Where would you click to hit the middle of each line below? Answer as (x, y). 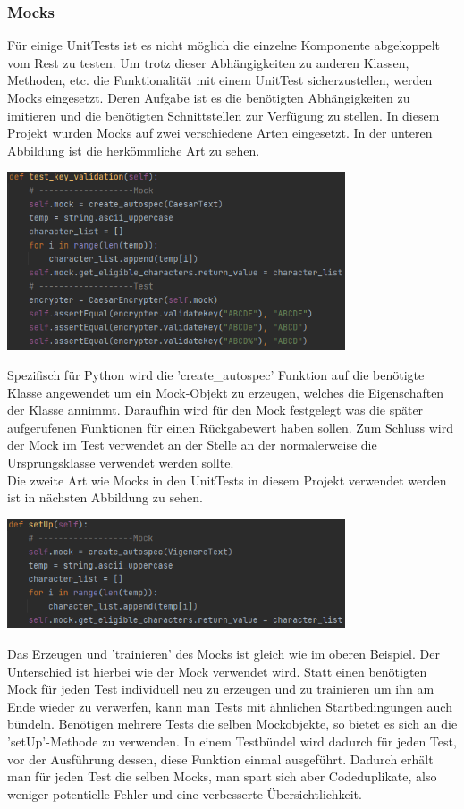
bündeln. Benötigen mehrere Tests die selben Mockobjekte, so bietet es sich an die (232, 724)
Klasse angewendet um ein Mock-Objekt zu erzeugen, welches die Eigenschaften (226, 392)
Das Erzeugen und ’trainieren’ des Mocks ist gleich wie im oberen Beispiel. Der (224, 654)
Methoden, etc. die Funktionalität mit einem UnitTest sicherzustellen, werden (220, 80)
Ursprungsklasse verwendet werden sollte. (121, 462)
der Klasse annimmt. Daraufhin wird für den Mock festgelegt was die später (215, 410)
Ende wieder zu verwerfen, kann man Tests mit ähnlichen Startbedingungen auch (230, 706)
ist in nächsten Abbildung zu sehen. (105, 497)
